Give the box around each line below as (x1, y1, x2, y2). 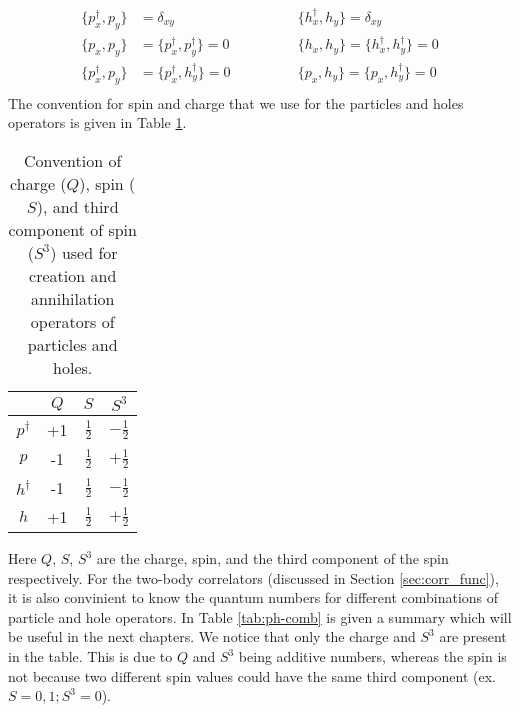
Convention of (24, 149, 122, 173)
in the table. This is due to (8, 646, 173, 667)
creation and (29, 264, 117, 288)
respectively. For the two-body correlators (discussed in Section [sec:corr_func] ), (8, 567, 499, 588)
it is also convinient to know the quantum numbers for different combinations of (8, 587, 499, 608)
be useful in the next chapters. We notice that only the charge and (8, 626, 416, 647)
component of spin (8, 218, 137, 242)
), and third (36, 195, 119, 219)
